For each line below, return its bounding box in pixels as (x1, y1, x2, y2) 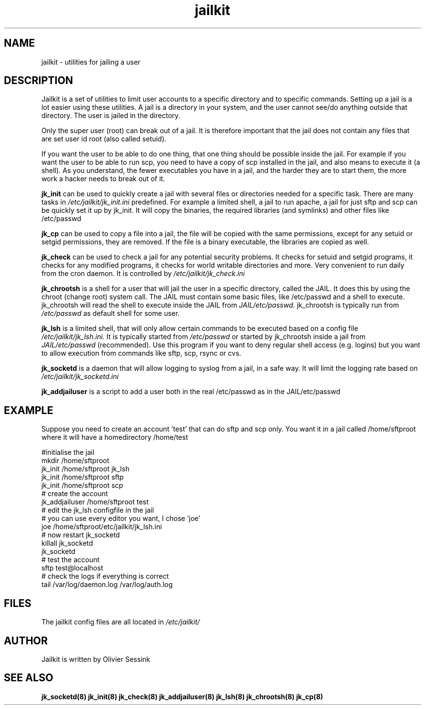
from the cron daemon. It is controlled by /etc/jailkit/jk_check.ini (41, 269, 245, 278)
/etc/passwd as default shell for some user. (41, 309, 180, 318)
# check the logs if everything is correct (41, 572, 169, 581)
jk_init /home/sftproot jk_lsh (41, 465, 130, 473)
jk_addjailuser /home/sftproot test (41, 498, 149, 506)
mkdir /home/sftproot (41, 456, 110, 465)
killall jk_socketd (41, 539, 93, 548)
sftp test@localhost (41, 564, 103, 572)
